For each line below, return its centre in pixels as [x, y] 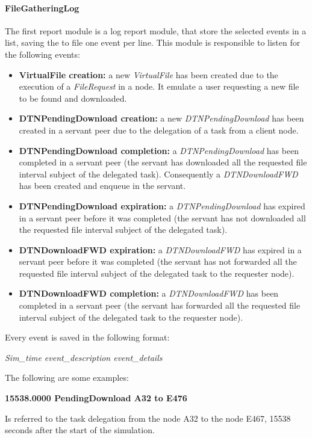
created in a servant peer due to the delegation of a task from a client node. [159, 130]
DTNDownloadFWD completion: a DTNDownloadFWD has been [149, 293]
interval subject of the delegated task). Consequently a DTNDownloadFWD [158, 174]
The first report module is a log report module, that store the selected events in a [156, 30]
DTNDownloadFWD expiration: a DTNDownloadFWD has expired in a [160, 249]
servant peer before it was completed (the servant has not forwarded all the [158, 261]
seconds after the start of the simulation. [80, 430]
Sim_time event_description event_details [84, 357]
